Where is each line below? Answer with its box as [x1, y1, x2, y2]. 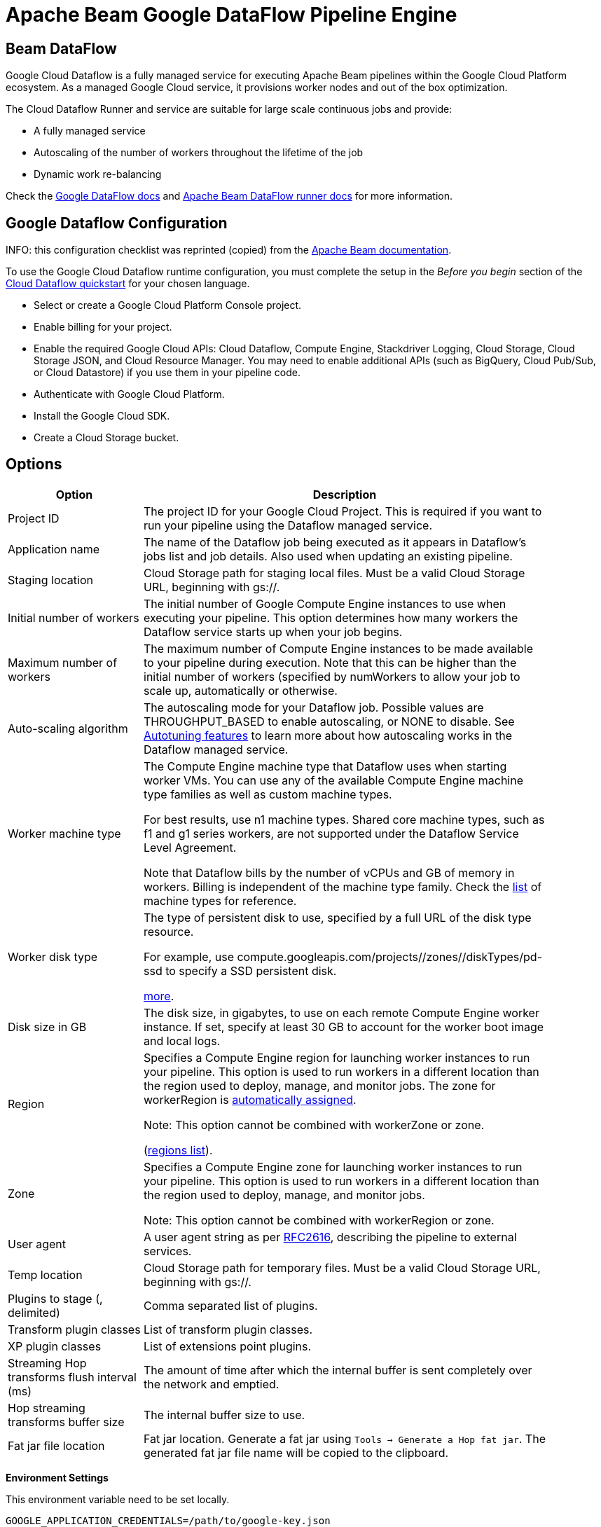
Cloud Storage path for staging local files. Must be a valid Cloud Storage [144, 565, 525, 580]
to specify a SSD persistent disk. [165, 963, 337, 978]
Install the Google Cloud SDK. [34, 410, 170, 422]
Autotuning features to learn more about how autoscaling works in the [144, 728, 513, 742]
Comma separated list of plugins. [144, 1298, 318, 1313]
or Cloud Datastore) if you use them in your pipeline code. [34, 366, 300, 379]
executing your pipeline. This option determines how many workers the [144, 610, 518, 625]
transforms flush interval [8, 1369, 137, 1384]
